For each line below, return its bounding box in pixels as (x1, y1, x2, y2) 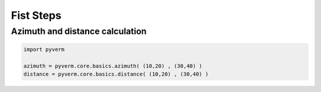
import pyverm (23, 46, 65, 52)
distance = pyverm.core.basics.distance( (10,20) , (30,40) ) (23, 71, 209, 77)
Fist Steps (11, 9, 62, 22)
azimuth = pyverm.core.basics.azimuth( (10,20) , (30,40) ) (23, 63, 203, 69)
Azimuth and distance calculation (11, 26, 147, 37)
